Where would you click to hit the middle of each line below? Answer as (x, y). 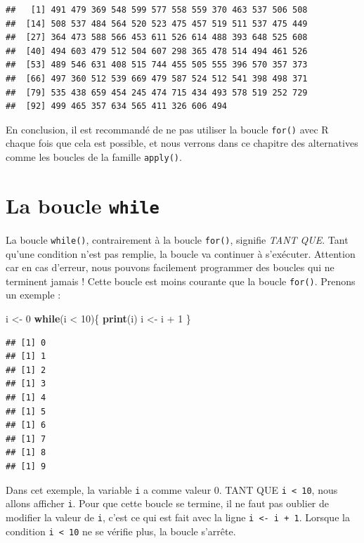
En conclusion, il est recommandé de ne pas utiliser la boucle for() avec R (167, 129)
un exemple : (33, 295)
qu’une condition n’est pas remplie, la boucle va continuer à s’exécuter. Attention (181, 253)
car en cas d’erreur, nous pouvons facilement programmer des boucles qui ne (170, 267)
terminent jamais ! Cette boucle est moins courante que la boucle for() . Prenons (181, 281)
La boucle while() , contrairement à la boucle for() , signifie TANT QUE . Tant (177, 239)
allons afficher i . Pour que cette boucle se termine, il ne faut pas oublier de (168, 503)
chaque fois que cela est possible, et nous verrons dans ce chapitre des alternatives (182, 143)
